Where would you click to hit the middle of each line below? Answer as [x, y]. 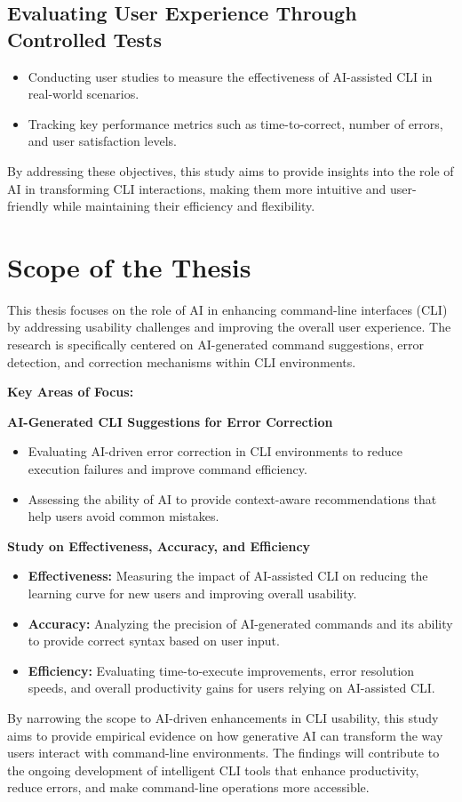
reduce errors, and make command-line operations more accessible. [188, 787]
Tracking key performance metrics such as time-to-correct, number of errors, [235, 123]
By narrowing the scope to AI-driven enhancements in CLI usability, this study [223, 717]
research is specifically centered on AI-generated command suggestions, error [215, 345]
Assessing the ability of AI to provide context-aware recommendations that [232, 498]
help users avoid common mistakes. [123, 516]
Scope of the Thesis [129, 266]
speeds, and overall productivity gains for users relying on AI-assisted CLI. [231, 688]
